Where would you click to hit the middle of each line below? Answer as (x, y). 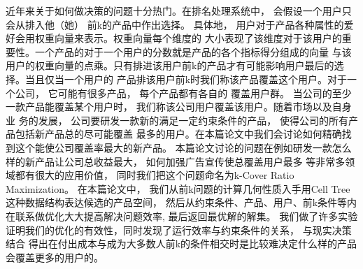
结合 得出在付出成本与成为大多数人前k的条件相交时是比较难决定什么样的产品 (181, 243)
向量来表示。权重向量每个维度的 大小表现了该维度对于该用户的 (198, 38)
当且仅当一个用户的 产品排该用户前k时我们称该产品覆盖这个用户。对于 (186, 79)
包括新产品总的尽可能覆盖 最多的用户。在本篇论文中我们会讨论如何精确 (178, 134)
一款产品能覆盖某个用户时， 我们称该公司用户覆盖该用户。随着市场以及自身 (179, 107)
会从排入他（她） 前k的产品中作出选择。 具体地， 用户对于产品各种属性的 (175, 24)
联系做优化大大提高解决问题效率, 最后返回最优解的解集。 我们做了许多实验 (186, 216)
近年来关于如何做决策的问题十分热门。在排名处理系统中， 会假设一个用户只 (179, 10)
